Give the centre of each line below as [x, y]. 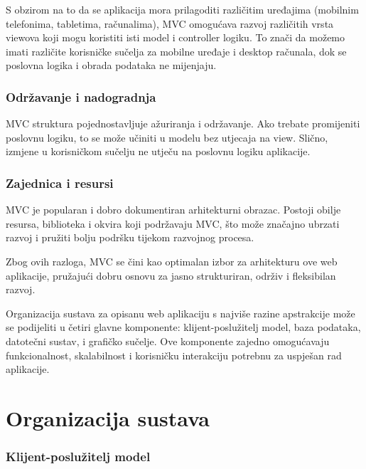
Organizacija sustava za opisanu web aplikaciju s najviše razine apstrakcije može [181, 313]
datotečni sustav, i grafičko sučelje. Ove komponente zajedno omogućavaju [168, 341]
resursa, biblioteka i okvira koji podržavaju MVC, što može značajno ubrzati [173, 223]
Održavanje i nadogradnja [81, 96]
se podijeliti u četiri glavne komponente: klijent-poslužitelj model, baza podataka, [183, 327]
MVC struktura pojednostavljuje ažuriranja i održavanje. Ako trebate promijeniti [183, 123]
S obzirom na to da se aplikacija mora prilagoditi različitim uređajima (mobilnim [182, 9]
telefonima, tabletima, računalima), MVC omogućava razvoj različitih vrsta [170, 23]
